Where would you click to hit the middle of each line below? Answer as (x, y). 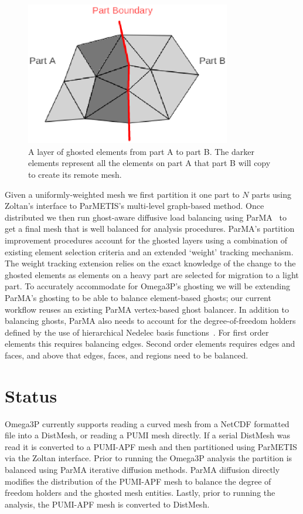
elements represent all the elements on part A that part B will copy (149, 163)
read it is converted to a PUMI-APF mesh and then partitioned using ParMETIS (151, 446)
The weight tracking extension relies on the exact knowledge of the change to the (150, 263)
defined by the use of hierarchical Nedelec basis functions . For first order (137, 332)
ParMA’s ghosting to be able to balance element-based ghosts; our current (138, 298)
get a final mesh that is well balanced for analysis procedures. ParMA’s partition (150, 229)
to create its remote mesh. (75, 175)
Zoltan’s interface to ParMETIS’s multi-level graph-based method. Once (135, 206)
